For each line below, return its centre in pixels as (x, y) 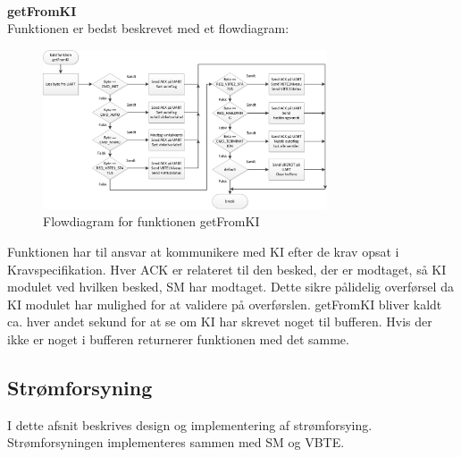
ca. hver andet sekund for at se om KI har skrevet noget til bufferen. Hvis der (220, 322)
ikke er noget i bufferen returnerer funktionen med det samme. (178, 339)
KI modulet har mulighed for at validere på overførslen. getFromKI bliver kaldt (225, 304)
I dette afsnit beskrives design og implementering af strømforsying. (190, 424)
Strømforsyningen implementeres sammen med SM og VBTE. (176, 442)
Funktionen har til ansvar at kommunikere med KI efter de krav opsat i (203, 251)
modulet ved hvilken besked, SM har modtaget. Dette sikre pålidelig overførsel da (230, 287)
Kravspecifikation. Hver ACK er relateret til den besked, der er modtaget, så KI (227, 269)
